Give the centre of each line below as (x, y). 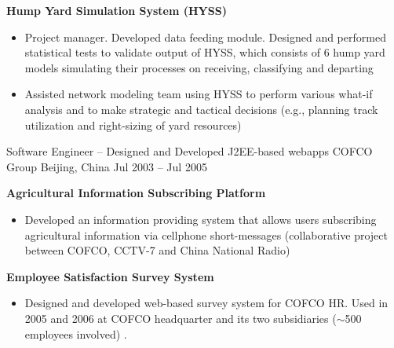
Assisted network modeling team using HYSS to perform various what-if (199, 94)
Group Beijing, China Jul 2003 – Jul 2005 (107, 166)
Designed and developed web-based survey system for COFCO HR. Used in (206, 303)
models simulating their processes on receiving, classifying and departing (199, 67)
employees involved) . (76, 333)
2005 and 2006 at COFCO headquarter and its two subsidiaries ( (181, 318)
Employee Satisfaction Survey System (110, 276)
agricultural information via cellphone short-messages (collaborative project (206, 234)
